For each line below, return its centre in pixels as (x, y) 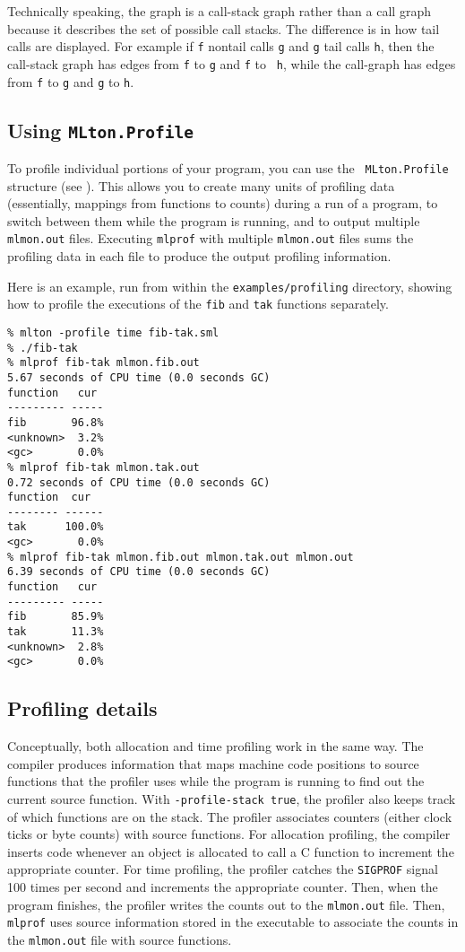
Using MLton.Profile (101, 130)
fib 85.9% (56, 617)
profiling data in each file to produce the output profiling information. (199, 256)
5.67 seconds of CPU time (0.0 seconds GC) (139, 377)
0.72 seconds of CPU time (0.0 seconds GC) (139, 482)
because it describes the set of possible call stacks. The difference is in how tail (224, 28)
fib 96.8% (56, 422)
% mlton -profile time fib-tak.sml (113, 332)
